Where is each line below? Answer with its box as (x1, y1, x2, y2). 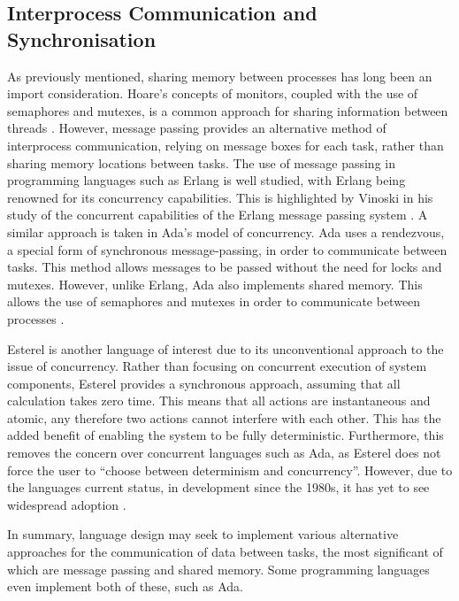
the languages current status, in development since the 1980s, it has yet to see (7, 478, 430, 497)
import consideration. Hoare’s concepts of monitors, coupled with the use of (7, 84, 418, 103)
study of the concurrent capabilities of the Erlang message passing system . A (7, 205, 428, 224)
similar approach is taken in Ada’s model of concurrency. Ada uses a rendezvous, (7, 222, 445, 241)
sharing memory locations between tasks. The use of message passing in (7, 153, 395, 172)
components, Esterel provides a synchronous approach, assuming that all (7, 374, 401, 392)
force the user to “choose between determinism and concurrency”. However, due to (7, 460, 453, 479)
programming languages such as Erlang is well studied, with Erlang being (7, 171, 406, 189)
